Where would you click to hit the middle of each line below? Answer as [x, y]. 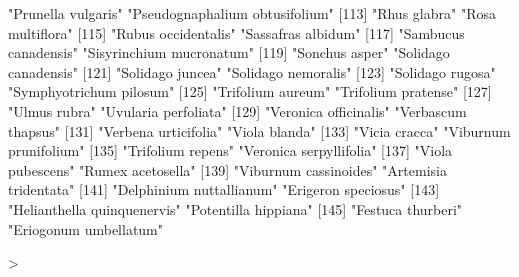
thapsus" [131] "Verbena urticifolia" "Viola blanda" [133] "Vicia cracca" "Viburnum [259, 130]
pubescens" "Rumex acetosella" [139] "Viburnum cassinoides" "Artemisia [227, 169]
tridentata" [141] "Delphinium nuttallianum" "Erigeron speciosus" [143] [224, 189]
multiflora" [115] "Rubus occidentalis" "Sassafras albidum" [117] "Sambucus [236, 32]
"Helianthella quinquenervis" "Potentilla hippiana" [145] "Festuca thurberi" [235, 208]
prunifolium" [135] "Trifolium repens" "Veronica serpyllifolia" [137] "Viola [230, 150]
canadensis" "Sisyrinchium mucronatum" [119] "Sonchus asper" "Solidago [229, 52]
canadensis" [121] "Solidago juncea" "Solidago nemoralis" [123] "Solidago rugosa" [252, 71]
